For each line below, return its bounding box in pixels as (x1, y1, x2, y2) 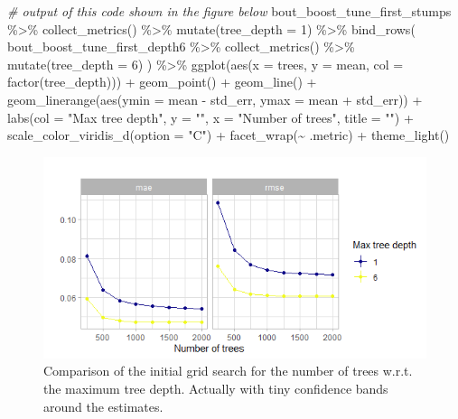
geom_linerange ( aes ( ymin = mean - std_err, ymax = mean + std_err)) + (7, 89, 423, 108)
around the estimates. (43, 396, 164, 415)
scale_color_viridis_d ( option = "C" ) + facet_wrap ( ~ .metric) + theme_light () (7, 126, 450, 144)
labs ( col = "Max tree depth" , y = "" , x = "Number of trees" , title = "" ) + (7, 107, 414, 126)
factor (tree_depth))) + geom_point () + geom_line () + (7, 72, 317, 91)
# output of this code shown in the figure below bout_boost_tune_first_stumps (7, 2, 452, 20)
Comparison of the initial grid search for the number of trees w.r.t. (43, 361, 413, 380)
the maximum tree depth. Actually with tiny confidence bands (43, 379, 388, 398)
